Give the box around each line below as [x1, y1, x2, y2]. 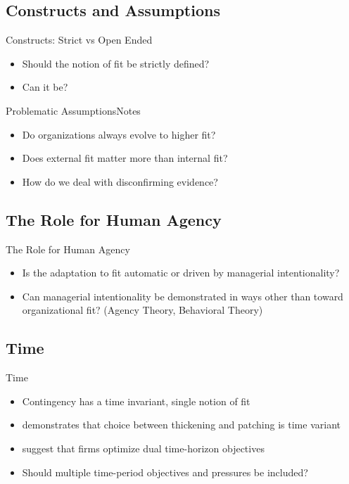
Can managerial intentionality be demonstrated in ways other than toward [22, 288, 343, 303]
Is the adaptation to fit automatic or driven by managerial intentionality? [22, 265, 340, 280]
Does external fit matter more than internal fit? [22, 151, 228, 165]
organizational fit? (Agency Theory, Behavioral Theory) [22, 302, 263, 317]
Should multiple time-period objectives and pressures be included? [22, 464, 308, 479]
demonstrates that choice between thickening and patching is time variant [22, 417, 341, 432]
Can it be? [22, 79, 68, 94]
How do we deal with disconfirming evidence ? [22, 174, 218, 189]
